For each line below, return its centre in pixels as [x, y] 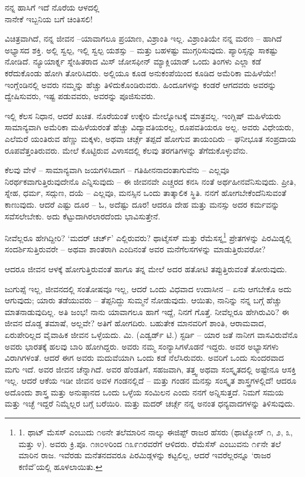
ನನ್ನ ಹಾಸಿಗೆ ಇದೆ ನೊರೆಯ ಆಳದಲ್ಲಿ [52, 7]
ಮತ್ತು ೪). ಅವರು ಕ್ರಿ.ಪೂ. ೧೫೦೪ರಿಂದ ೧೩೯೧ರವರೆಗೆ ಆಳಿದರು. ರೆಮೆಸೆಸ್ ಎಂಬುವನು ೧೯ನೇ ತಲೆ [150, 443]
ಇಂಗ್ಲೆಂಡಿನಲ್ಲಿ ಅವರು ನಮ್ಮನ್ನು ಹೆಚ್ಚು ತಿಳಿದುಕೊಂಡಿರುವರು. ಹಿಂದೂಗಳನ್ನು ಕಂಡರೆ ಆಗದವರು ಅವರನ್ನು [140, 84]
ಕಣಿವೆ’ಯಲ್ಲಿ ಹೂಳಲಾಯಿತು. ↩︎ [60, 466]
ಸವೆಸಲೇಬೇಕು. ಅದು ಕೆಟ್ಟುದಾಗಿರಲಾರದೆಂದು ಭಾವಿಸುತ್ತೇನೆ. [83, 216]
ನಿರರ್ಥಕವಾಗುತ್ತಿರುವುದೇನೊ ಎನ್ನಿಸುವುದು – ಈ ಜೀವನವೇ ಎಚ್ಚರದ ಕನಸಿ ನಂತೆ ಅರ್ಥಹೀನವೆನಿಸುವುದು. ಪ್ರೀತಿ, [150, 181]
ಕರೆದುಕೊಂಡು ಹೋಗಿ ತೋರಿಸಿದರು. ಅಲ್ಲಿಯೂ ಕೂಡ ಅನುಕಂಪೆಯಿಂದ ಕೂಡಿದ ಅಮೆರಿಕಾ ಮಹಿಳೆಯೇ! [140, 72]
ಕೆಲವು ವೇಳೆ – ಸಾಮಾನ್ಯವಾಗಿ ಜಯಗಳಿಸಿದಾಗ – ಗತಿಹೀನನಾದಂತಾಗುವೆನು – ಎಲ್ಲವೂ [117, 170]
